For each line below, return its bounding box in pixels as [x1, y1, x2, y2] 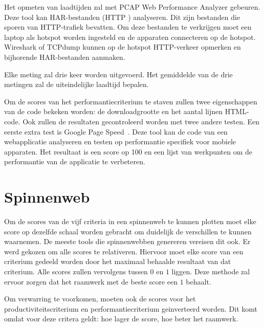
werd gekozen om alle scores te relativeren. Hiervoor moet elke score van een [4, 246, 244, 256]
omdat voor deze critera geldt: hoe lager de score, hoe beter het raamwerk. [4, 313, 238, 324]
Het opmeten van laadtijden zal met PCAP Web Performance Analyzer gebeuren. [4, 2, 260, 12]
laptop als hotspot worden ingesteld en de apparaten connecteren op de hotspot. [4, 31, 256, 42]
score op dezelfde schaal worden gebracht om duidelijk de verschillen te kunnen [4, 226, 252, 236]
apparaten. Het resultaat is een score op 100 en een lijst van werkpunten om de [4, 146, 252, 157]
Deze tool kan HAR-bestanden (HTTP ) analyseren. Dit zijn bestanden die [4, 11, 240, 22]
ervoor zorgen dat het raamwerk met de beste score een [4, 276, 178, 287]
